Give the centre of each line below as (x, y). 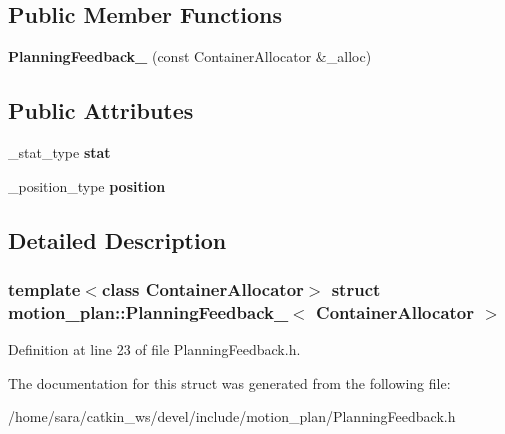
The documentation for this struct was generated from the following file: (229, 382)
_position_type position (87, 185)
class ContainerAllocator (202, 288)
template (44, 288)
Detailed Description (117, 239)
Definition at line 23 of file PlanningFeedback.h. (154, 349)
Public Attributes (101, 110)
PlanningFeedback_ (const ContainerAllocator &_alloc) (190, 56)
